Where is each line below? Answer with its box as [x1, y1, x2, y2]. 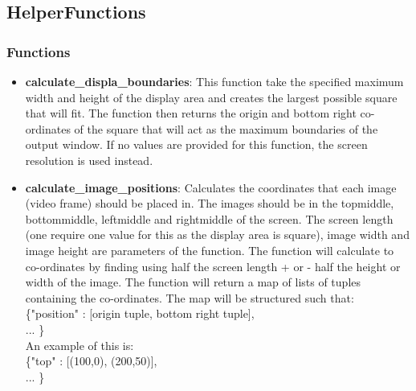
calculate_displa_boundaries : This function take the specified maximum [25, 73, 404, 89]
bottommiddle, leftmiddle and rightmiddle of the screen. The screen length [25, 210, 394, 227]
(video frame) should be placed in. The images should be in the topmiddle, [25, 195, 394, 212]
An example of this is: [25, 336, 134, 353]
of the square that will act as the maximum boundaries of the [74, 120, 378, 137]
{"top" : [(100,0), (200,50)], [25, 352, 157, 369]
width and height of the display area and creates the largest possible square [25, 88, 398, 105]
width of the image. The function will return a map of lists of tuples [25, 274, 361, 290]
